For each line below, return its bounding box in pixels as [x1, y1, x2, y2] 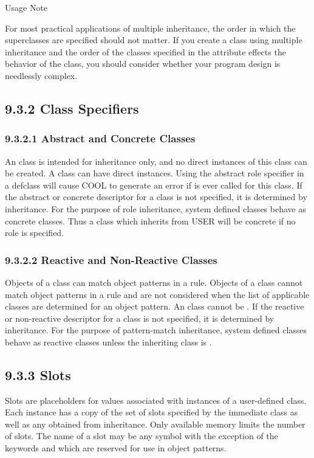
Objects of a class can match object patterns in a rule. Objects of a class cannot [5, 276, 303, 288]
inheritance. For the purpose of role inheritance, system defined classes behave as [5, 202, 306, 215]
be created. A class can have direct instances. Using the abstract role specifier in [5, 167, 304, 179]
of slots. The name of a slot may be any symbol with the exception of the [5, 429, 278, 442]
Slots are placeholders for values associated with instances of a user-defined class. [5, 394, 307, 406]
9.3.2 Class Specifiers [5, 99, 139, 117]
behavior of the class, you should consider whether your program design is [5, 57, 281, 70]
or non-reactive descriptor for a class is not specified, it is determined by [5, 311, 275, 324]
